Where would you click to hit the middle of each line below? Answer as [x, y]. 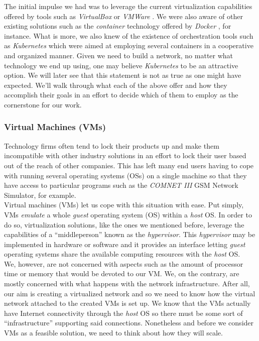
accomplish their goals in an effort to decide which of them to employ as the [121, 95]
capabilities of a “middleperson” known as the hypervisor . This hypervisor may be [130, 234]
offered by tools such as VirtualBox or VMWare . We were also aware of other [123, 16]
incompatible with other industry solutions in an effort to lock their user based [125, 155]
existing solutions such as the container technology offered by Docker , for [118, 26]
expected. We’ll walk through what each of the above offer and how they [116, 85]
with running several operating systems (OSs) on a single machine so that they [125, 175]
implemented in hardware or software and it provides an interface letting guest [125, 244]
